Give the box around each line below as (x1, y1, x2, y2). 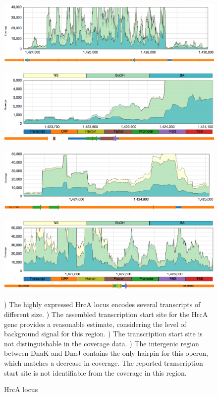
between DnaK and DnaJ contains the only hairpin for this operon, (4, 348, 208, 358)
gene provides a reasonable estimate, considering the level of (4, 318, 186, 329)
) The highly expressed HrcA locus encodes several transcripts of (4, 299, 201, 310)
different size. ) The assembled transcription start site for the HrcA (4, 309, 208, 319)
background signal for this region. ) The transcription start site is (4, 328, 203, 339)
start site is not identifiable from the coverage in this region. (4, 367, 187, 378)
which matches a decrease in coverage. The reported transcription (4, 357, 203, 368)
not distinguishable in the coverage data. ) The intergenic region (4, 338, 199, 348)
